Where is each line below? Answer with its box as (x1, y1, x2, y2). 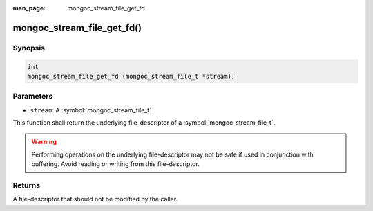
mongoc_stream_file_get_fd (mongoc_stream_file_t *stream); (27, 72, 236, 80)
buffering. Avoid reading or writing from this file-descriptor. (31, 160, 200, 168)
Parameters (12, 92, 53, 101)
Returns (12, 181, 41, 190)
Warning (31, 138, 57, 146)
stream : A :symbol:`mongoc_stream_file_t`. (30, 105, 153, 114)
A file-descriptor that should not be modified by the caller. (12, 195, 178, 203)
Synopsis (12, 43, 45, 52)
